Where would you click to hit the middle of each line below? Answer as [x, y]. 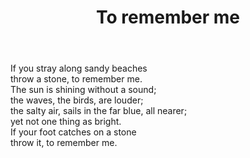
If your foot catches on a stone [73, 132]
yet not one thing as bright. [66, 122]
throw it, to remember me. [64, 143]
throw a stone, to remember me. [76, 79]
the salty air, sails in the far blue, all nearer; [99, 111]
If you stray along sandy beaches [79, 68]
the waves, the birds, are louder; [77, 100]
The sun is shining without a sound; [83, 90]
